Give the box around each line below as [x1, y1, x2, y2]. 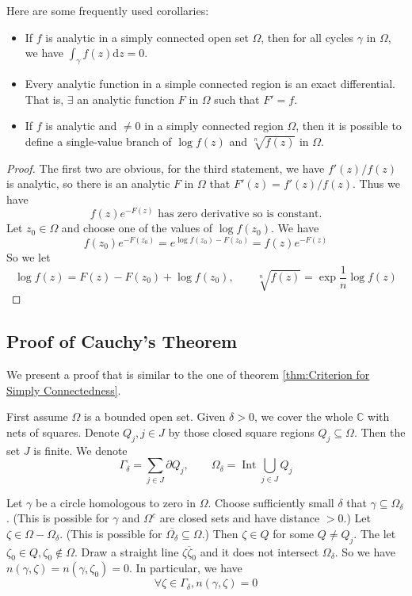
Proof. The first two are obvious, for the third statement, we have [6, 159, 325, 176]
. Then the [353, 423, 406, 440]
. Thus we [352, 175, 400, 192]
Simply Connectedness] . [6, 381, 121, 398]
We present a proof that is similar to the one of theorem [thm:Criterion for [6, 366, 370, 383]
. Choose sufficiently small [208, 494, 334, 510]
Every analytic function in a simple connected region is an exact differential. [25, 74, 395, 91]
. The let [353, 525, 396, 541]
